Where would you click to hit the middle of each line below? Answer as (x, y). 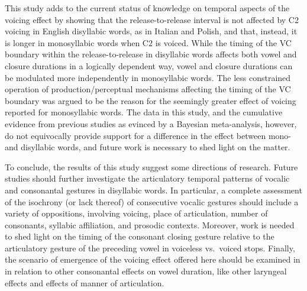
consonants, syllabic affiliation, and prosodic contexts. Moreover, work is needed (150, 224)
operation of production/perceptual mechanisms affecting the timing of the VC (148, 89)
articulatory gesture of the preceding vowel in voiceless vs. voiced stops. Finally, (150, 248)
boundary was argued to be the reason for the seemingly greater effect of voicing (151, 100)
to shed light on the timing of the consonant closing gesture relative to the (140, 236)
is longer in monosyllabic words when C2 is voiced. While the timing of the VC (148, 42)
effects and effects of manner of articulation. (85, 282)
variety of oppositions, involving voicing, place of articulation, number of (136, 213)
